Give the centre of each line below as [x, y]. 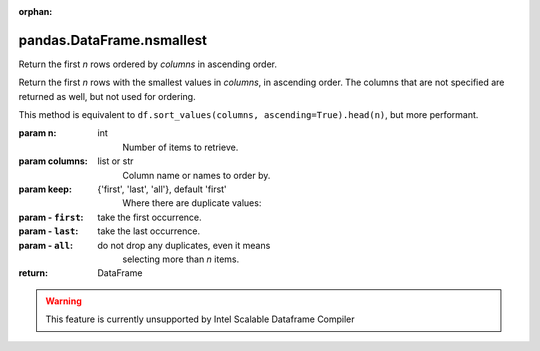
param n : [37, 133]
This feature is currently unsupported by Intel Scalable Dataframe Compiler [200, 319]
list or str [115, 161]
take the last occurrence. [148, 231]
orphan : [35, 11]
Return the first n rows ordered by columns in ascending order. [147, 64]
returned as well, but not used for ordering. [107, 96]
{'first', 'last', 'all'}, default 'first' [162, 189]
